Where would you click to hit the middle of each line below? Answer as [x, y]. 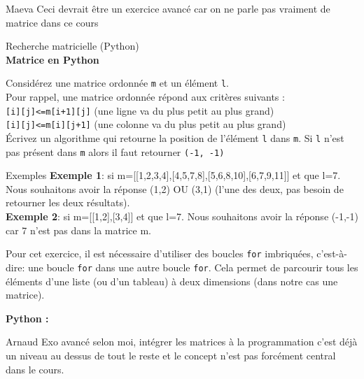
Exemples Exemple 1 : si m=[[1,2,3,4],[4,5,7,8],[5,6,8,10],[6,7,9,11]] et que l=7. [173, 175]
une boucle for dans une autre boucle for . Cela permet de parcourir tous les [193, 267]
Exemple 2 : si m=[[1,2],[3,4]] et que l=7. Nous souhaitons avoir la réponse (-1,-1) [182, 216]
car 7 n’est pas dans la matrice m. [78, 230]
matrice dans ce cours [52, 22]
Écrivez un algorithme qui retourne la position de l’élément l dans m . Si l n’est [175, 137]
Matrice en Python [52, 59]
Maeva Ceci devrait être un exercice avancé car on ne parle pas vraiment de [168, 8]
